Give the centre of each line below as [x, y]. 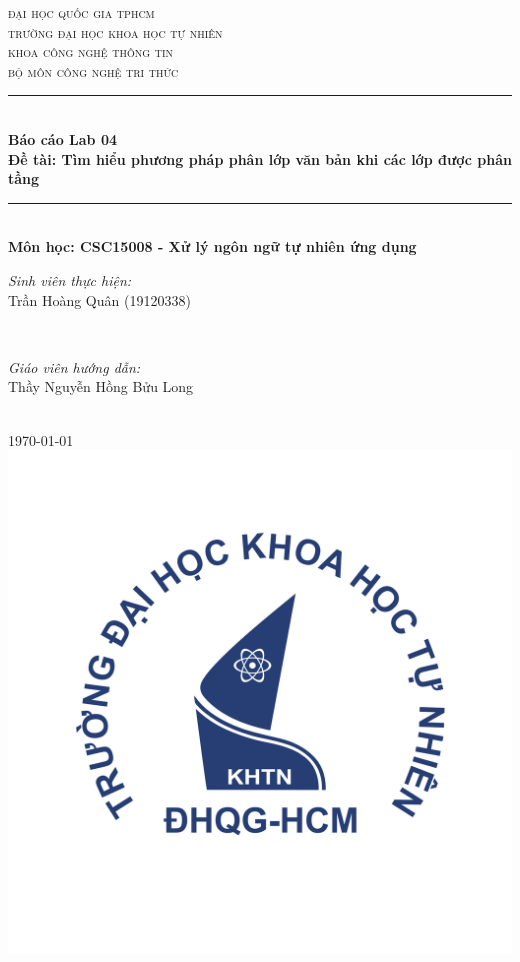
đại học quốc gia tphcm [81, 12]
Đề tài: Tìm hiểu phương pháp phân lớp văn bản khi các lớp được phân [260, 158]
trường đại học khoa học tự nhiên [115, 31]
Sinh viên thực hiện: [70, 279]
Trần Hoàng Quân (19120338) [99, 299]
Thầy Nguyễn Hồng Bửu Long [101, 386]
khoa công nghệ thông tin [91, 51]
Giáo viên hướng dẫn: [74, 366]
